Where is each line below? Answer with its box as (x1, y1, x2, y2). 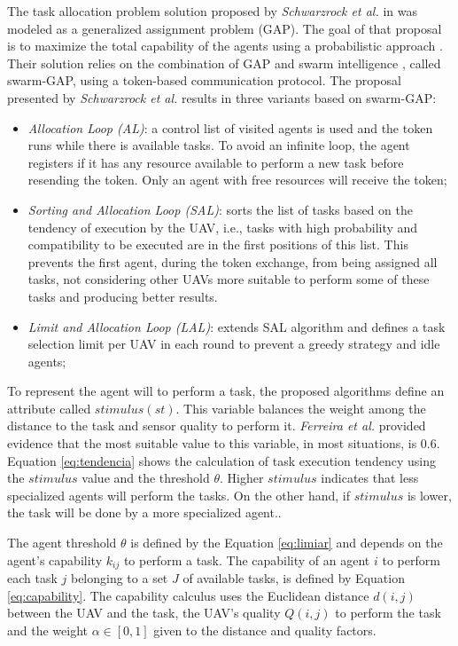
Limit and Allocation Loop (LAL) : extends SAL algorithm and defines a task (27, 317, 446, 335)
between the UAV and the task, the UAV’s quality (7, 603, 281, 622)
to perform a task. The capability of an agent (123, 550, 370, 569)
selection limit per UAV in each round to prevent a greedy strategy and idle (27, 335, 440, 353)
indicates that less (321, 469, 419, 487)
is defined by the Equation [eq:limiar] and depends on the (130, 533, 443, 552)
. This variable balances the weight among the (175, 398, 426, 417)
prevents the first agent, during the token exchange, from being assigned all (27, 252, 438, 271)
